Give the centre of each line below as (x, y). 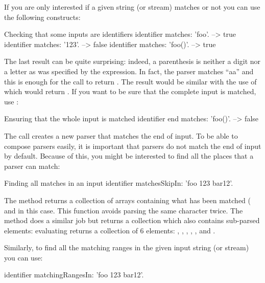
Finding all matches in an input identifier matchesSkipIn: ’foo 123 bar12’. (119, 183)
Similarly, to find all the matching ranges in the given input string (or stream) (127, 247)
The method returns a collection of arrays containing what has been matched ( (127, 200)
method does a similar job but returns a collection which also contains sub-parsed (132, 220)
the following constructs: (42, 17)
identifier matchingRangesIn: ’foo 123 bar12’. (74, 275)
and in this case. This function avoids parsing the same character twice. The (124, 210)
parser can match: (32, 166)
